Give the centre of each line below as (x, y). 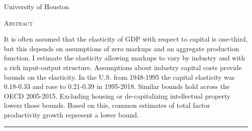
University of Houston (37, 6)
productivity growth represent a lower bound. (71, 114)
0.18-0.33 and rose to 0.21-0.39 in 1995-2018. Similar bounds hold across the (117, 86)
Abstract (18, 22)
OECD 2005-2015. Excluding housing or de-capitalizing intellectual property (117, 95)
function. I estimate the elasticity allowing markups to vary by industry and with (125, 58)
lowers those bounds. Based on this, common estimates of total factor (107, 105)
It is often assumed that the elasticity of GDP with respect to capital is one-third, (126, 39)
